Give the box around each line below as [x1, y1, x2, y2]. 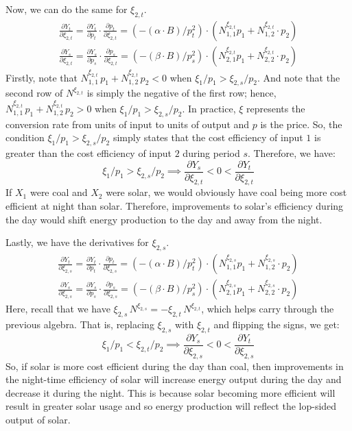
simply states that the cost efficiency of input [113, 130, 303, 145]
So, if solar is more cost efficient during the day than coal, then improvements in [5, 358, 344, 373]
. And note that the [257, 70, 340, 84]
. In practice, [182, 101, 236, 115]
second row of [5, 86, 63, 100]
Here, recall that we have [5, 301, 110, 316]
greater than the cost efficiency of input [5, 145, 172, 160]
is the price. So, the [260, 116, 342, 131]
